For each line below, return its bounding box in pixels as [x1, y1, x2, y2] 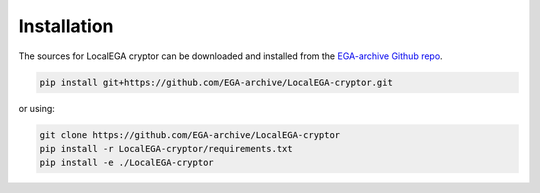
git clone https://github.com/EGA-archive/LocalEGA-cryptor [39, 129, 341, 140]
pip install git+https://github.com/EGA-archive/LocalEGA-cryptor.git [39, 76, 394, 88]
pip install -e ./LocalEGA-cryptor [39, 157, 214, 169]
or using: [18, 102, 55, 114]
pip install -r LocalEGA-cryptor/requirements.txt [39, 143, 294, 154]
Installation [18, 15, 114, 37]
